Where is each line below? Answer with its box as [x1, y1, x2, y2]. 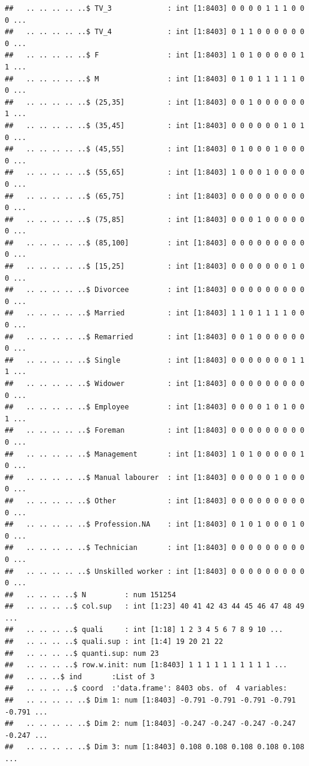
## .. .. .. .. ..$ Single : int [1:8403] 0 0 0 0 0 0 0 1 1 [5, 355, 305, 364]
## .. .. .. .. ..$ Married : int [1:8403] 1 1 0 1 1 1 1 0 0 [5, 309, 305, 318]
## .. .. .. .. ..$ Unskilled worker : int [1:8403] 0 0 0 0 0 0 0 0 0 [5, 567, 305, 576]
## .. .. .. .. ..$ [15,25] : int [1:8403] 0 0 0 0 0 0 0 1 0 [5, 262, 305, 271]
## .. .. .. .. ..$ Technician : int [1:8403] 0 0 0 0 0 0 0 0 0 [5, 543, 305, 552]
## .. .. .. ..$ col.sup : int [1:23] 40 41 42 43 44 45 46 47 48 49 [5, 602, 305, 611]
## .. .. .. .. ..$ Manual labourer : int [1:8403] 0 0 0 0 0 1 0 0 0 [5, 473, 305, 482]
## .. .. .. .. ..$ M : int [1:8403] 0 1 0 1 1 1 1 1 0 [5, 74, 305, 83]
